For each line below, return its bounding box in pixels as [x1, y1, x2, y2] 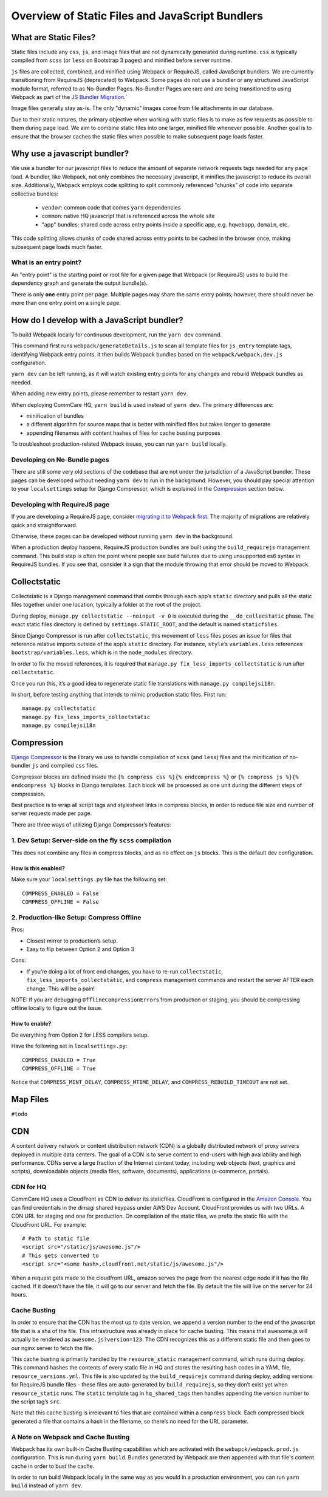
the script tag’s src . [11, 1397, 61, 1405]
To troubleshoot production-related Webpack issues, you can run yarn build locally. [11, 440, 227, 448]
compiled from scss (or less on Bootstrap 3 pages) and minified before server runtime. [11, 56, 232, 64]
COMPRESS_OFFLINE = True [22, 1065, 96, 1072]
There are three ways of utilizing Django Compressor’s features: [11, 820, 171, 828]
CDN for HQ [11, 1183, 47, 1192]
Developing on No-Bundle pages [11, 455, 109, 464]
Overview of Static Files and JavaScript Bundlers [11, 9, 264, 22]
